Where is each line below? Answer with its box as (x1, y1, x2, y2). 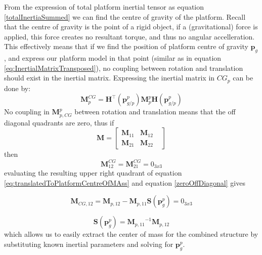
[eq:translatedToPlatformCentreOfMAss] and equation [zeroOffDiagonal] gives (4, 177, 245, 188)
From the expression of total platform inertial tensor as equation (4, 2, 204, 12)
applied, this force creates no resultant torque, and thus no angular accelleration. (4, 31, 255, 41)
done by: (4, 82, 31, 93)
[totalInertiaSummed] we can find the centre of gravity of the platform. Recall (4, 11, 246, 22)
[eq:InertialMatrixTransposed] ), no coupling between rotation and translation (4, 62, 243, 73)
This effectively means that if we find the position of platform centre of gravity (4, 41, 248, 52)
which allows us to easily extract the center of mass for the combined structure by (4, 229, 258, 239)
